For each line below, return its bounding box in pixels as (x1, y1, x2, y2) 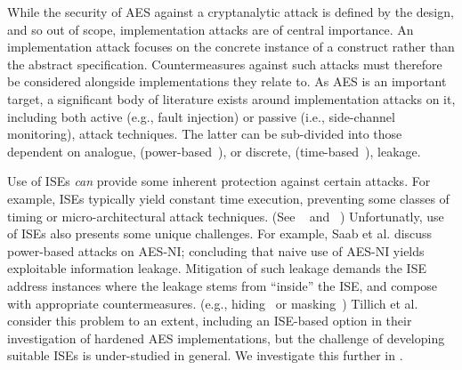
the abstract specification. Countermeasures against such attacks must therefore (7, 54, 442, 73)
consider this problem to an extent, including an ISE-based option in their (7, 311, 412, 330)
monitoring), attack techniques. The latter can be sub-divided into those (7, 125, 402, 143)
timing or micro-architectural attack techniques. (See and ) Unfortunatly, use (7, 206, 444, 225)
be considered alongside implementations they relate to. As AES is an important (7, 72, 447, 91)
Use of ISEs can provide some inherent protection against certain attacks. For (7, 172, 431, 190)
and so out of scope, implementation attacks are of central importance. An (7, 20, 414, 38)
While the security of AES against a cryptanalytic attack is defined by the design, (7, 3, 454, 20)
